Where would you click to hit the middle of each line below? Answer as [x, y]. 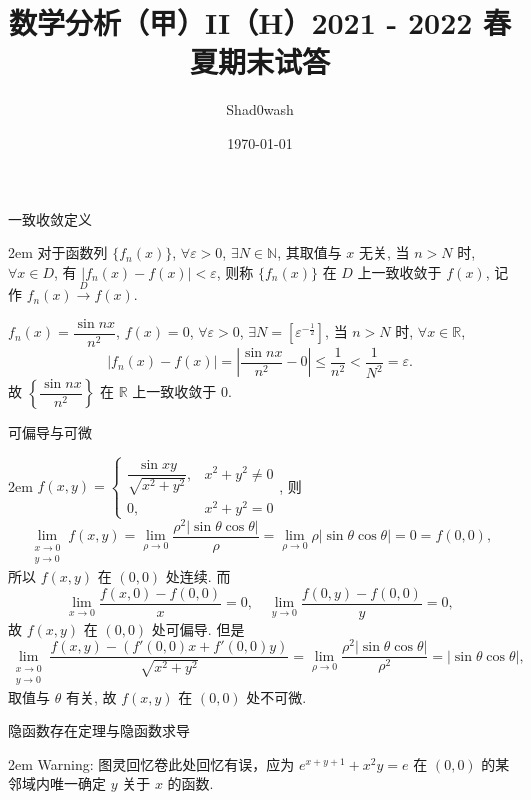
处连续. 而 [198, 576]
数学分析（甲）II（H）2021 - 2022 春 [260, 22]
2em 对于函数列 [58, 252]
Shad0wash [260, 109]
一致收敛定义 [50, 218]
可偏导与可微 [50, 432]
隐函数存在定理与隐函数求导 [99, 730]
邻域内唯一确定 [57, 783]
